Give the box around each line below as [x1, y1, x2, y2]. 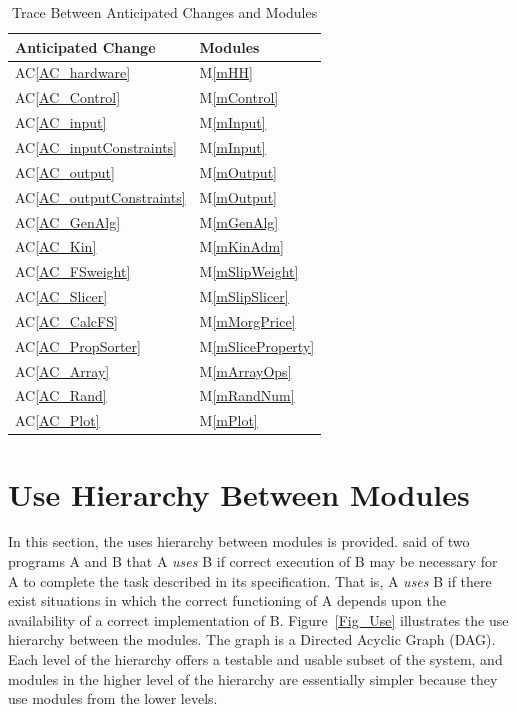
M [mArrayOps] [199, 360, 292, 381]
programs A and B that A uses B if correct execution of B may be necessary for [8, 551, 498, 572]
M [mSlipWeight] [199, 261, 299, 282]
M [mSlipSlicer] [199, 286, 289, 307]
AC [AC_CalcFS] [15, 310, 118, 331]
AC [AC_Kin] [15, 236, 97, 257]
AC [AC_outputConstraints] [15, 186, 186, 207]
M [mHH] [199, 62, 253, 83]
